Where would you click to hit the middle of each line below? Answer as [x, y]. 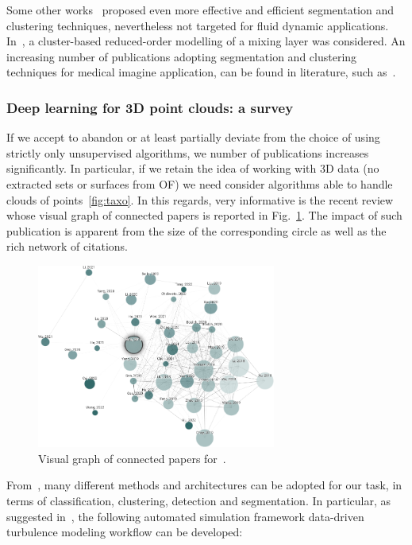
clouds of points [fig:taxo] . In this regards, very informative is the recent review [200, 199]
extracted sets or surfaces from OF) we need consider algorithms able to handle [200, 183]
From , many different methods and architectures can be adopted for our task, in [204, 485]
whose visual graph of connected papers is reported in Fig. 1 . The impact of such [204, 215]
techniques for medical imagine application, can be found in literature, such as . [201, 72]
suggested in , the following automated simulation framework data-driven [185, 516]
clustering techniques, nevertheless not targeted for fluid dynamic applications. [198, 25]
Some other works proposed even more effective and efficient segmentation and [200, 10]
